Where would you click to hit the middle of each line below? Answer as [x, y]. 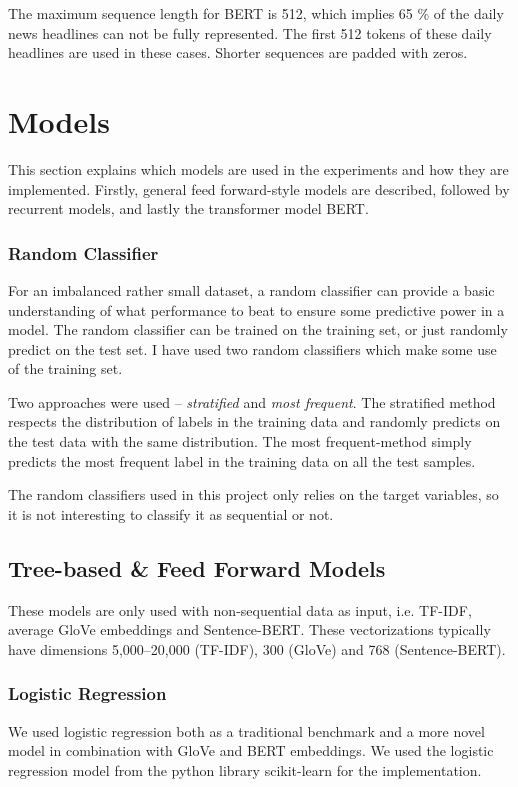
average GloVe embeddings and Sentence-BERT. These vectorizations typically [249, 629]
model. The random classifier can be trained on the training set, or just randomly [258, 329]
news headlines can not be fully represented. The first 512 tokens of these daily [250, 32]
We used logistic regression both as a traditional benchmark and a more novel [246, 730]
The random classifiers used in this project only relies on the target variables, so [253, 494]
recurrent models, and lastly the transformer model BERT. [188, 208]
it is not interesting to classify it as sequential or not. [171, 513]
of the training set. [65, 368]
